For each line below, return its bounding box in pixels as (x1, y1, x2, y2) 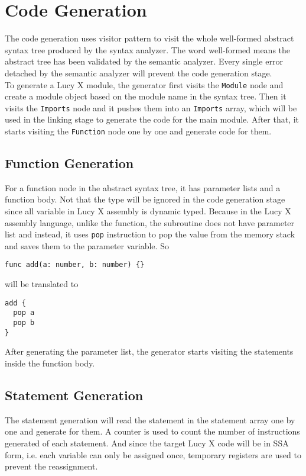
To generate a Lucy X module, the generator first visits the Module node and (5, 78, 284, 91)
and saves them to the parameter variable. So (5, 239, 169, 252)
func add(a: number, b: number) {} (5, 260, 145, 269)
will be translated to (5, 278, 79, 290)
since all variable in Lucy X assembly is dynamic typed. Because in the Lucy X (5, 205, 291, 217)
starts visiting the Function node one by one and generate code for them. (5, 125, 272, 137)
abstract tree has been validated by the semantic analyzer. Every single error (5, 55, 283, 67)
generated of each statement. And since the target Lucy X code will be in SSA (5, 436, 289, 449)
